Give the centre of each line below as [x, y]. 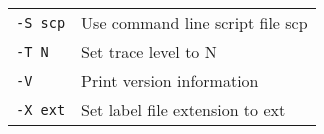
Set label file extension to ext [183, 109]
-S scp [41, 22]
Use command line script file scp [194, 22]
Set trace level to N [149, 51]
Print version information [170, 80]
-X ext [41, 109]
